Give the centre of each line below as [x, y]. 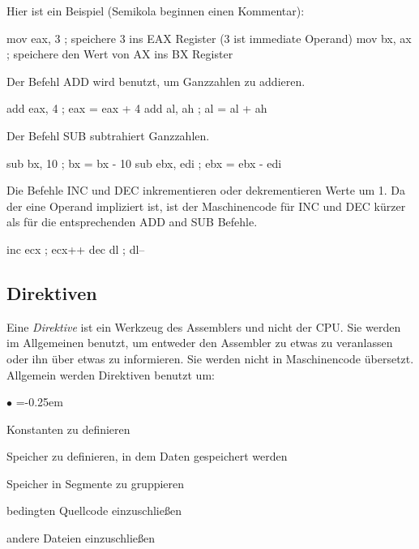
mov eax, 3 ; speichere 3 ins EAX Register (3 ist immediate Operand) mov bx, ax [209, 38]
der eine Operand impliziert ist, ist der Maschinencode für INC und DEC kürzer [206, 206]
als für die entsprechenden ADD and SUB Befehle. [132, 222]
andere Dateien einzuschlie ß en [81, 538]
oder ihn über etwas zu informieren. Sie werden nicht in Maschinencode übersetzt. [210, 358]
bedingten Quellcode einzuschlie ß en [94, 510]
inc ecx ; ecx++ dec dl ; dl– [76, 249]
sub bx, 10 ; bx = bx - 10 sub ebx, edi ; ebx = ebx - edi [144, 163]
